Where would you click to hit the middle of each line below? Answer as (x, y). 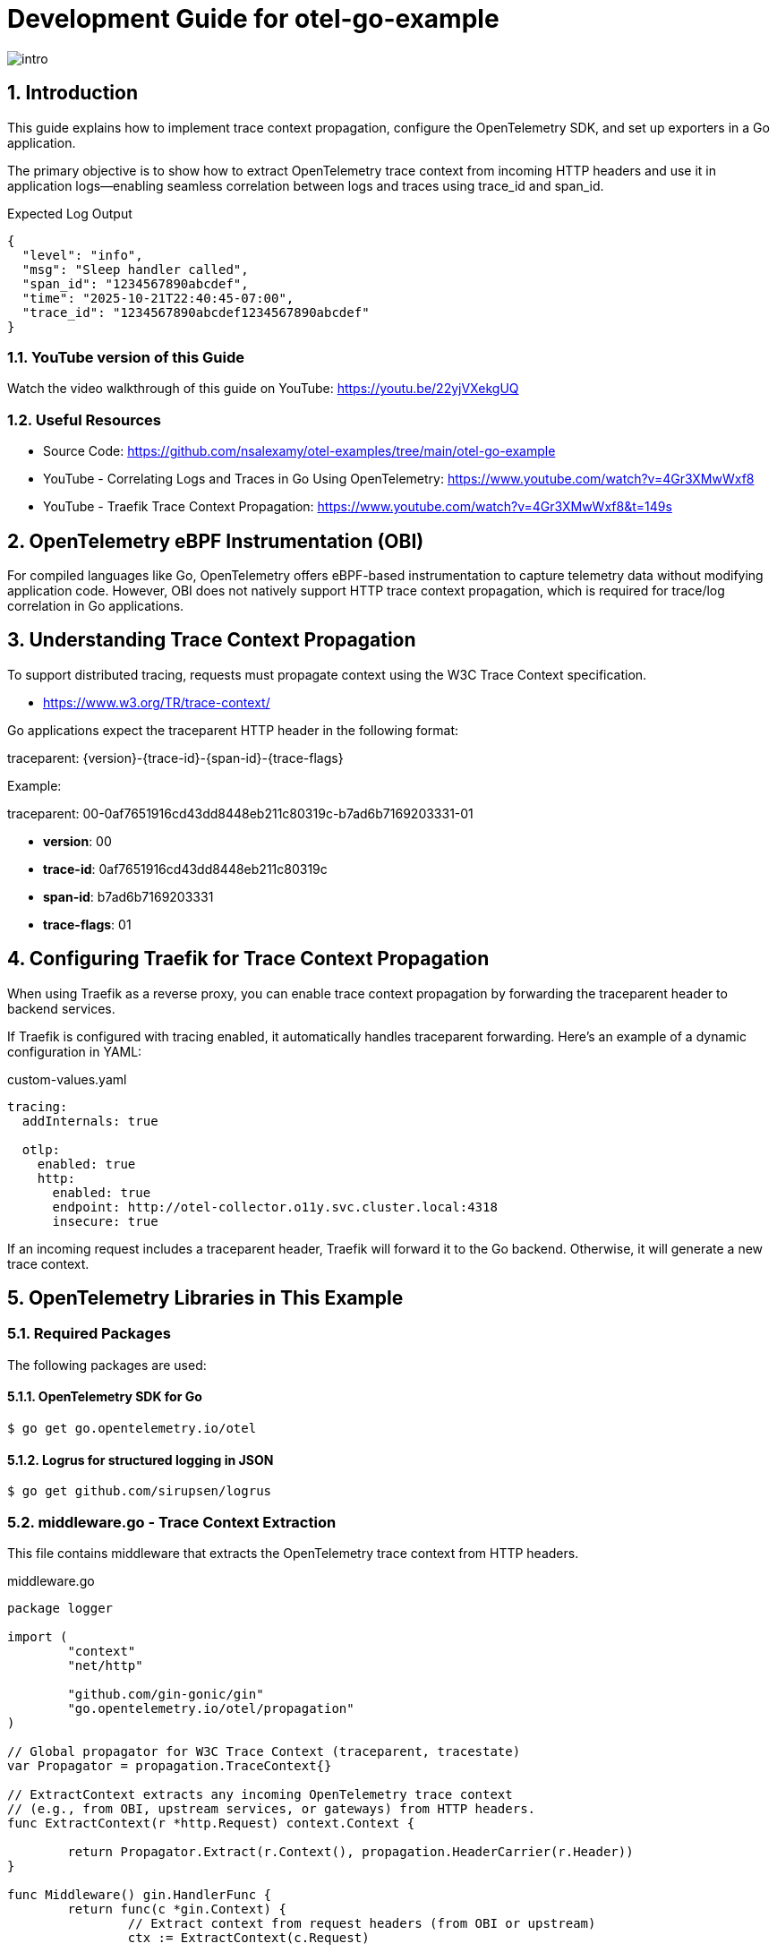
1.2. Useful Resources (85, 420)
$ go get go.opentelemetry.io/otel (132, 1429)
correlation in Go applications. (96, 605)
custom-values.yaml (67, 1079)
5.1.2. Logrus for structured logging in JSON (141, 1460)
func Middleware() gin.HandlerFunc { (140, 1895)
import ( (38, 1637)
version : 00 (77, 841)
